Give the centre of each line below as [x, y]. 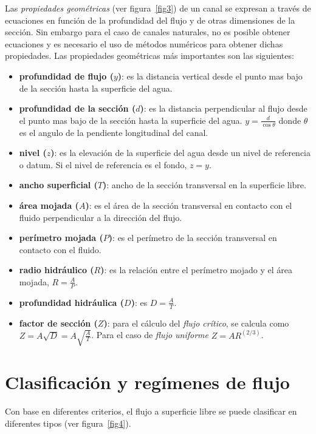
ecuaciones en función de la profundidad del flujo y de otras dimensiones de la [150, 20]
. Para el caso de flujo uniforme [150, 335]
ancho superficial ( [58, 185]
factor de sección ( [58, 323]
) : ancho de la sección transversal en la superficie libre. [204, 185]
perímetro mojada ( [61, 238]
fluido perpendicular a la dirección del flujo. [101, 217]
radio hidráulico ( [57, 270]
